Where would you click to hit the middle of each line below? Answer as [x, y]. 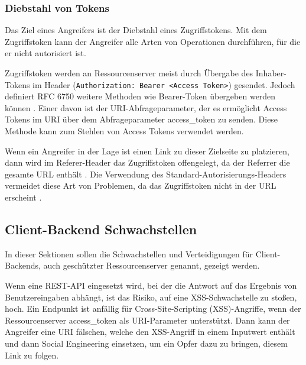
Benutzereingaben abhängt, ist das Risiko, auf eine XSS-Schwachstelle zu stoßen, [151, 297]
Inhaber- [271, 73]
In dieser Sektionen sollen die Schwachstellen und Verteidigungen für [129, 253]
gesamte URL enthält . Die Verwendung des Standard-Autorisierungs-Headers [146, 174]
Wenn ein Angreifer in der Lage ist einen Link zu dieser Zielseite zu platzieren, [147, 151]
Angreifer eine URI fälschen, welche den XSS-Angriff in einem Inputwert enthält [150, 332]
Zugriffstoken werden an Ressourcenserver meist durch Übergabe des [129, 73]
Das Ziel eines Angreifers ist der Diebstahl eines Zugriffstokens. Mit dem [136, 30]
